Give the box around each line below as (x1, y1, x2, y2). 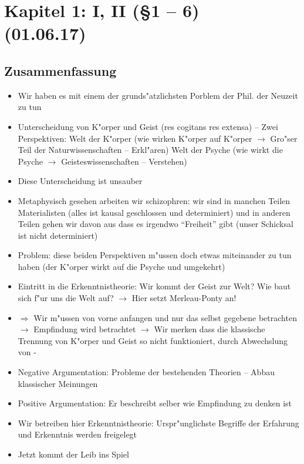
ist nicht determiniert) (18, 229, 98, 241)
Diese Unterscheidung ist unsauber (18, 175, 143, 187)
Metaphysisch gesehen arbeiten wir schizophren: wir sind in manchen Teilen (18, 194, 291, 206)
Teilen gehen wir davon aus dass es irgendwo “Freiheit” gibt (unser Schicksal (18, 218, 293, 230)
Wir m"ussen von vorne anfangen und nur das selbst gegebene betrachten (33, 311, 297, 323)
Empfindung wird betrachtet (33, 323, 136, 335)
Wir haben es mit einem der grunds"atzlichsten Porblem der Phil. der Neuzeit (18, 89, 298, 101)
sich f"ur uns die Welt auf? (18, 292, 114, 304)
